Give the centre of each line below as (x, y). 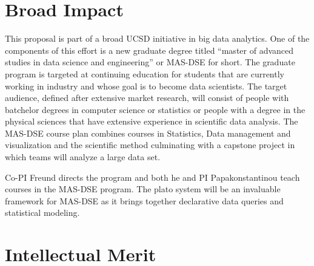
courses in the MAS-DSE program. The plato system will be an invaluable (143, 189)
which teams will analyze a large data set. (83, 157)
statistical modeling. (42, 212)
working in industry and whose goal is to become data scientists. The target (146, 86)
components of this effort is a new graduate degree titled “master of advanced (149, 50)
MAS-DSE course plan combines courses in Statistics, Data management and (148, 133)
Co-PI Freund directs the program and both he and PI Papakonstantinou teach (152, 177)
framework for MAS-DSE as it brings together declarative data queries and (144, 200)
